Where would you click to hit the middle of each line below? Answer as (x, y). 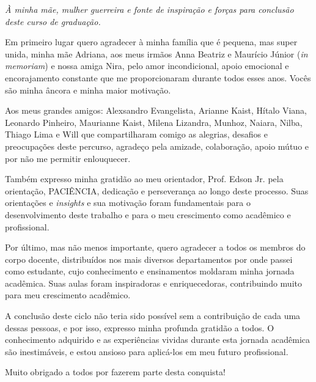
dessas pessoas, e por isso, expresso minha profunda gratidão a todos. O (140, 327)
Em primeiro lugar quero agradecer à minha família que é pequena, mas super (151, 42)
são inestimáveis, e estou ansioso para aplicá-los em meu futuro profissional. (147, 351)
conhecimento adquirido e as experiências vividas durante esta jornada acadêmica (158, 340)
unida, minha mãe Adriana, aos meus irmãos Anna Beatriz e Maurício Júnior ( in (156, 53)
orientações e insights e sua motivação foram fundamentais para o (128, 203)
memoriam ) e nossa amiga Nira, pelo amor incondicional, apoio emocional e (147, 66)
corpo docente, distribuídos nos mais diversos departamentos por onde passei (149, 259)
